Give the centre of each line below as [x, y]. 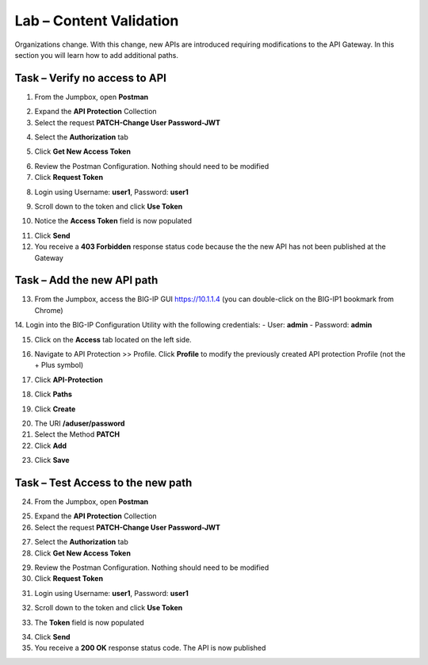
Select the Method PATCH [77, 434]
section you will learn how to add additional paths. [96, 55]
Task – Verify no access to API [90, 78]
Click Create [55, 409]
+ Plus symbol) [59, 365]
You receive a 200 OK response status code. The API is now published [150, 648]
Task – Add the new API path [86, 280]
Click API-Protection [69, 380]
